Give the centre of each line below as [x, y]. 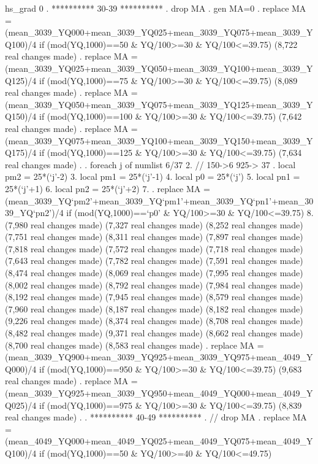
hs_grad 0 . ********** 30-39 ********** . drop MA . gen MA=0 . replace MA [156, 8]
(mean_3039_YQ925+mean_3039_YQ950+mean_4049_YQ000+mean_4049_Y [159, 393]
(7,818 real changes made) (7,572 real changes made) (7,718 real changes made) [154, 248]
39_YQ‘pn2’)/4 [34, 213]
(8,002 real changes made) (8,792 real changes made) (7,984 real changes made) [154, 284]
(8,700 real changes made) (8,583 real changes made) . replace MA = [134, 345]
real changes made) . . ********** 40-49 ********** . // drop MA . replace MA [156, 417]
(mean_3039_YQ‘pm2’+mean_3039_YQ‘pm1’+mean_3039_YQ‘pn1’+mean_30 [159, 200]
